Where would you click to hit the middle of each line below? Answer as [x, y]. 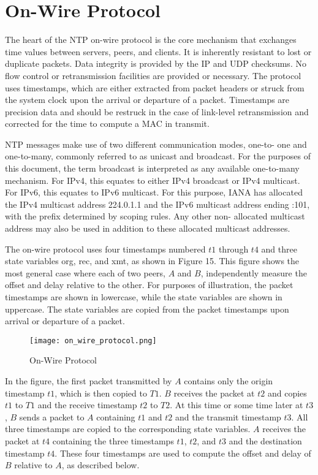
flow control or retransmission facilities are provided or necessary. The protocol [153, 75]
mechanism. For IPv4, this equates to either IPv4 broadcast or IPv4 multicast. [153, 180]
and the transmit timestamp [228, 416]
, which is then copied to [101, 393]
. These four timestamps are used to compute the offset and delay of [183, 453]
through [233, 249]
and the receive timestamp [87, 405]
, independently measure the [254, 272]
